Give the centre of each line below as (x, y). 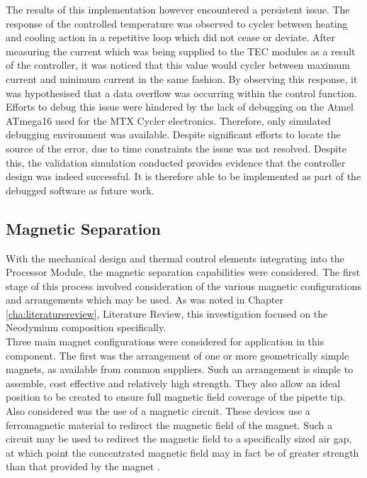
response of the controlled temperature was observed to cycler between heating (177, 23)
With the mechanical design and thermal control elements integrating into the (175, 258)
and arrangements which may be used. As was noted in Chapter (145, 300)
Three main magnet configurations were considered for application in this (165, 341)
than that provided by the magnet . (83, 466)
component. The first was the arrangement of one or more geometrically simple (177, 355)
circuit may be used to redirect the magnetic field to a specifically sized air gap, (179, 439)
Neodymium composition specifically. (86, 327)
